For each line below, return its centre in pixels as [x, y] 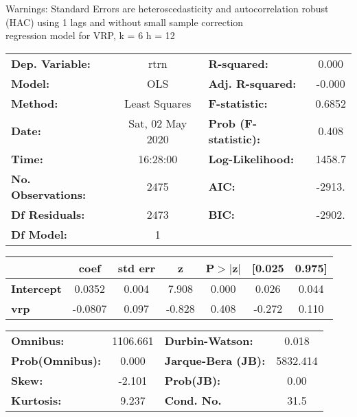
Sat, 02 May [158, 123]
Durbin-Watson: [209, 340]
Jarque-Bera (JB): [215, 360]
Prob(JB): [193, 380]
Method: [35, 103]
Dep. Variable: [51, 63]
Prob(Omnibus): [56, 360]
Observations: [49, 194]
